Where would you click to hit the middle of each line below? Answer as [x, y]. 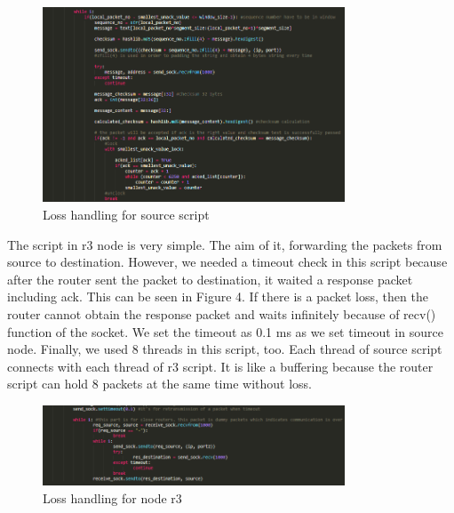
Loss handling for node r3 [112, 497]
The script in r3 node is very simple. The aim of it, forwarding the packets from [225, 244]
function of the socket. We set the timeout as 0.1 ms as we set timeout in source [225, 331]
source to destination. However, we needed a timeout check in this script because [227, 262]
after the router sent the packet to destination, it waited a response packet [210, 279]
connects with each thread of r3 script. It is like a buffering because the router [220, 366]
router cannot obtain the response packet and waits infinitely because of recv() [222, 314]
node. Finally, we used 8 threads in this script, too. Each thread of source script [225, 349]
